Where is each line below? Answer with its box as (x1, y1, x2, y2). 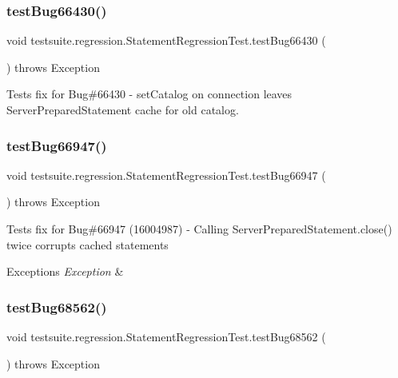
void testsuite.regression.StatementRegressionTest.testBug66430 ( (6, 32, 326, 49)
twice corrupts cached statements (6, 236, 169, 253)
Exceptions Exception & (6, 263, 124, 280)
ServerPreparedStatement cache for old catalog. (6, 101, 239, 117)
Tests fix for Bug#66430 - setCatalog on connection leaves (6, 86, 293, 102)
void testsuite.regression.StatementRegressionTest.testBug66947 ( (6, 166, 326, 183)
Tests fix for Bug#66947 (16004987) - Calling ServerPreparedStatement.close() (6, 221, 392, 237)
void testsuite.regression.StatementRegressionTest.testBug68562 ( (6, 328, 326, 344)
